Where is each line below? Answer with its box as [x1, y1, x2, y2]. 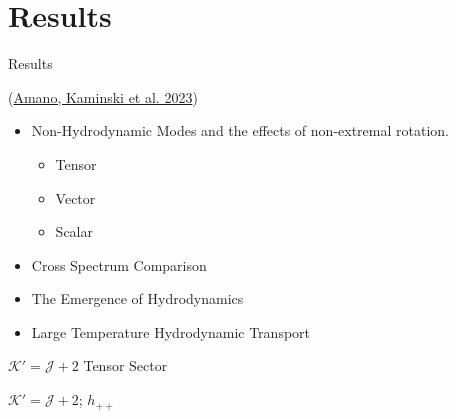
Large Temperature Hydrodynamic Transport [31, 321, 311, 342]
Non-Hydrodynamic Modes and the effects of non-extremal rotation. [31, 120, 449, 141]
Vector [55, 187, 96, 208]
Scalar [55, 221, 93, 242]
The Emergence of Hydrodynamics [31, 288, 244, 309]
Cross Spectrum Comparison [31, 254, 207, 275]
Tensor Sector [83, 355, 168, 376]
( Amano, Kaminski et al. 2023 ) [8, 86, 198, 107]
